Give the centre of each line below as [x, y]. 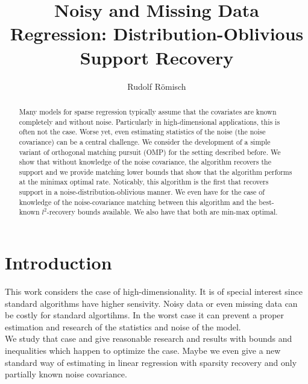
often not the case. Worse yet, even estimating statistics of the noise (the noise [142, 132]
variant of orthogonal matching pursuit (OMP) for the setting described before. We [150, 152]
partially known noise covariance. [66, 374]
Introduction [58, 263]
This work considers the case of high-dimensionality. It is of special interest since [154, 291]
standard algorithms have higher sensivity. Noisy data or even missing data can [151, 303]
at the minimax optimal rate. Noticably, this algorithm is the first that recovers [144, 182]
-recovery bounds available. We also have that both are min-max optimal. [162, 212]
